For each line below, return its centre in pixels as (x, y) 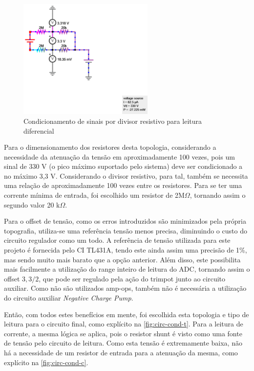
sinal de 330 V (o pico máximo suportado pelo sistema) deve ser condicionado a (123, 166)
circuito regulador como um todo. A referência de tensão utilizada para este (117, 240)
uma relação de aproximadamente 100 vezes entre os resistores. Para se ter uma (123, 185)
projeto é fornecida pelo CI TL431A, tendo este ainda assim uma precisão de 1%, (126, 250)
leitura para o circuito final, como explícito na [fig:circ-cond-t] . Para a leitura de (124, 324)
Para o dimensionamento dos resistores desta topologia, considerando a (110, 147)
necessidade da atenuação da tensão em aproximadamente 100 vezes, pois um (119, 156)
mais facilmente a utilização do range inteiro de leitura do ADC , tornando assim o (127, 269)
